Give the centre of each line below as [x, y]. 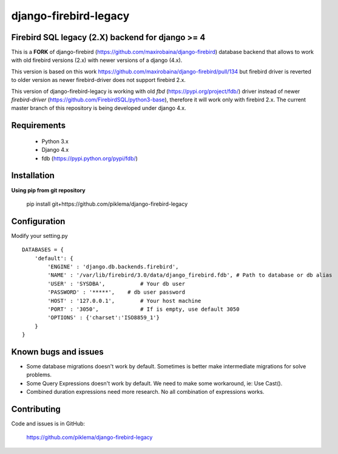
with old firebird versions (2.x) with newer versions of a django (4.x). [97, 60]
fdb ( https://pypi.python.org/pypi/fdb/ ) [90, 158]
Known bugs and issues [58, 352]
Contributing [36, 409]
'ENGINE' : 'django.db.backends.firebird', [113, 266]
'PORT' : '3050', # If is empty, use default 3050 [144, 309]
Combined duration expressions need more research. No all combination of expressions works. [145, 392]
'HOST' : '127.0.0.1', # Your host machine [124, 301]
